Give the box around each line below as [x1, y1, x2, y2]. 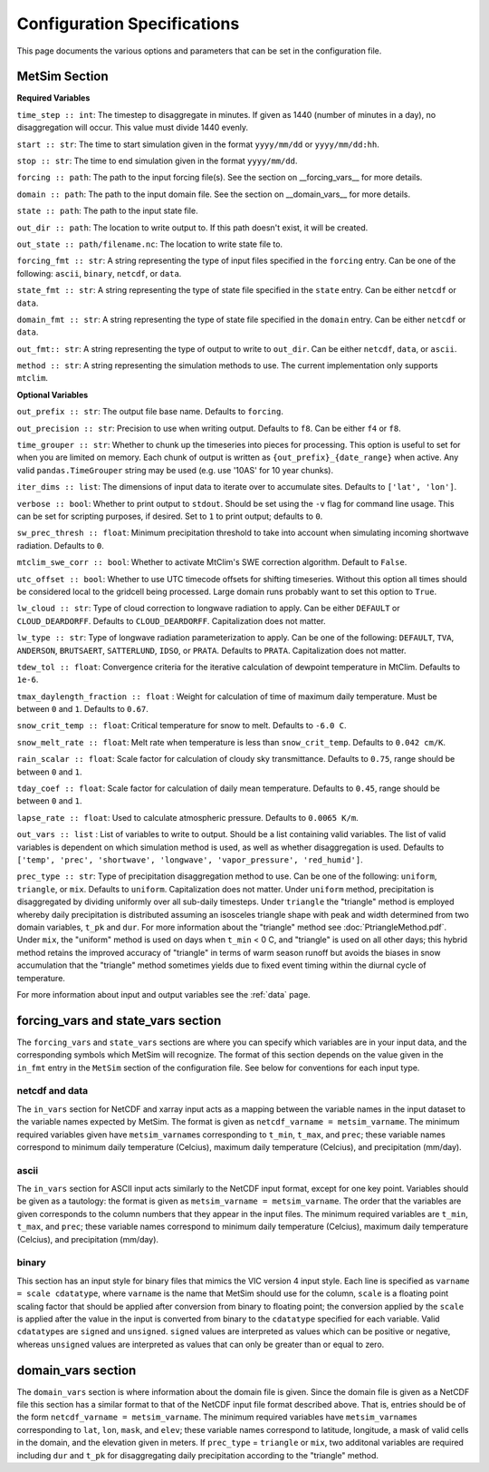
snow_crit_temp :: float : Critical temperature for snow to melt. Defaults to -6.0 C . [16, 720, 347, 731]
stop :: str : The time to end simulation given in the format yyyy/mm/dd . [16, 155, 298, 167]
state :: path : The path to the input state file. [16, 205, 198, 217]
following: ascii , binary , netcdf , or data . [16, 268, 182, 278]
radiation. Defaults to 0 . [16, 540, 104, 551]
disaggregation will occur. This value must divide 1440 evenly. [16, 122, 249, 133]
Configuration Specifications [16, 14, 240, 34]
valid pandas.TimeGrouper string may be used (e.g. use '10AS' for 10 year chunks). [16, 464, 334, 475]
